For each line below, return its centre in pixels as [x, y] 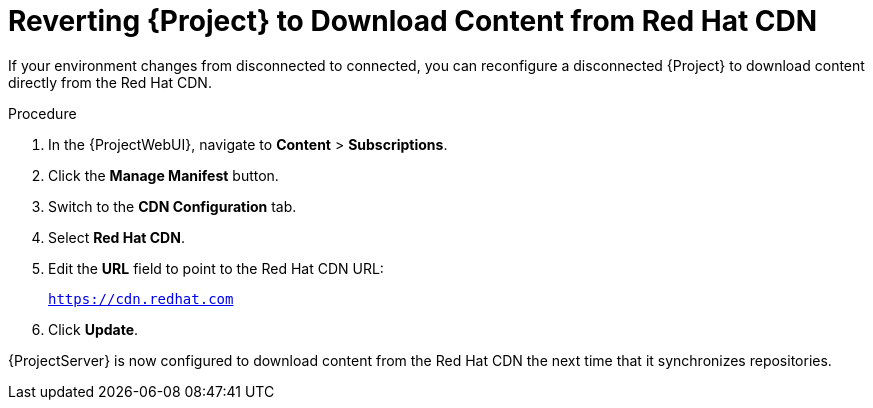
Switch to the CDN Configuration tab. [172, 206]
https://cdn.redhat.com [141, 298]
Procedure [42, 113]
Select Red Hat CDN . [116, 237]
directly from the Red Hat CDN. [110, 82]
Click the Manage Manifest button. [163, 175]
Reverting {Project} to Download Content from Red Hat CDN [413, 21]
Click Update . [93, 329]
